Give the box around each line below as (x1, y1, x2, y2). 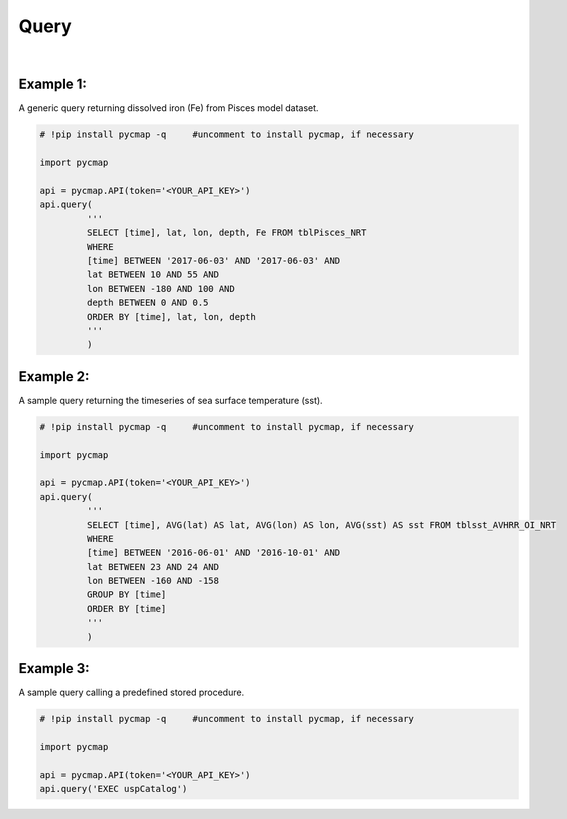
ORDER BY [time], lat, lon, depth (86, 311, 257, 322)
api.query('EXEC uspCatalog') (39, 783, 188, 795)
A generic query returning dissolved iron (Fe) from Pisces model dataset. (18, 102, 319, 114)
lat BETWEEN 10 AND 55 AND (86, 269, 220, 280)
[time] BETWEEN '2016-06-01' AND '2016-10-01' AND (86, 547, 341, 559)
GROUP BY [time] (86, 589, 167, 600)
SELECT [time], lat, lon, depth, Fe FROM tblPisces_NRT (86, 227, 367, 239)
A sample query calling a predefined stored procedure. (18, 686, 245, 699)
